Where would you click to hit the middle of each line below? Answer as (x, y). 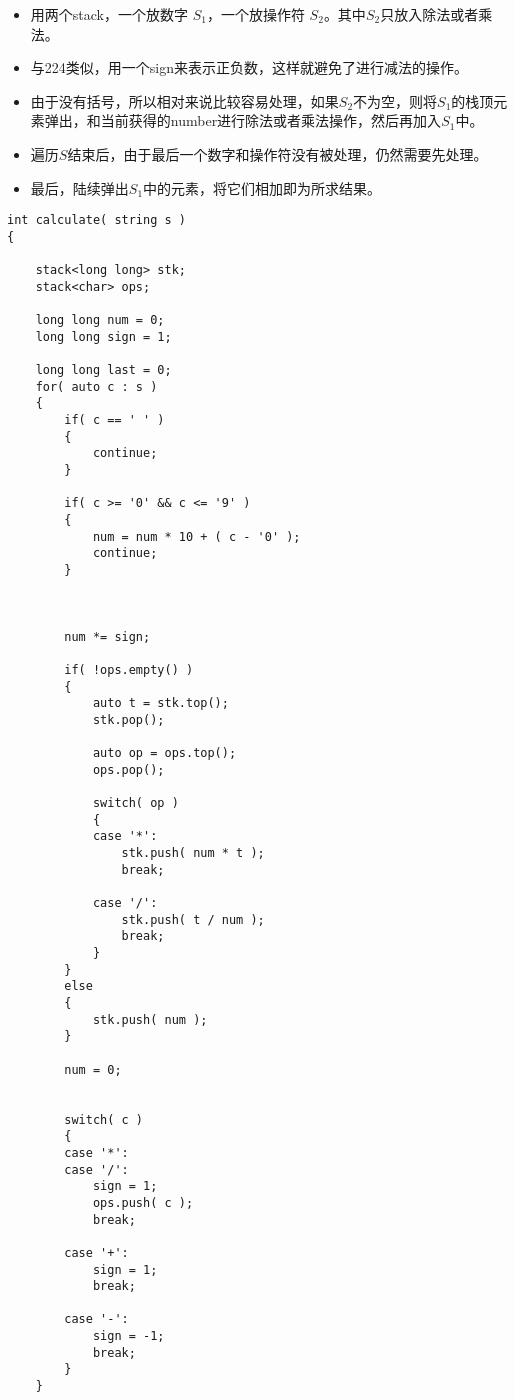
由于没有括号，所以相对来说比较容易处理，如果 (184, 100)
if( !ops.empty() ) (129, 669)
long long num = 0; (100, 320)
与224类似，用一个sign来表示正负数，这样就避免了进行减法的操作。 (249, 67)
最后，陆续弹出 (79, 187)
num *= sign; (107, 636)
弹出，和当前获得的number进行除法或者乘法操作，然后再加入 (243, 120)
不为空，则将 (395, 100)
